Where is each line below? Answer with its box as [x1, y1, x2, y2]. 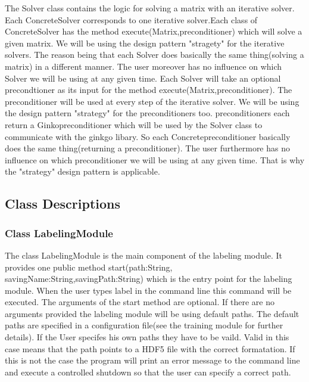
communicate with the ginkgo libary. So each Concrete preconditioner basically [5, 130, 291, 142]
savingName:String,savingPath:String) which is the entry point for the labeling [5, 272, 292, 285]
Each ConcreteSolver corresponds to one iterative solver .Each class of [5, 13, 258, 26]
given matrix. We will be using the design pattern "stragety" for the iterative [5, 36, 285, 49]
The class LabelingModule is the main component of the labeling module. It [5, 249, 282, 261]
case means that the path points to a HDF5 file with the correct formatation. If [5, 342, 295, 355]
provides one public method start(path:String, [5, 260, 173, 273]
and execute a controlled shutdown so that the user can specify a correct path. [5, 365, 291, 378]
